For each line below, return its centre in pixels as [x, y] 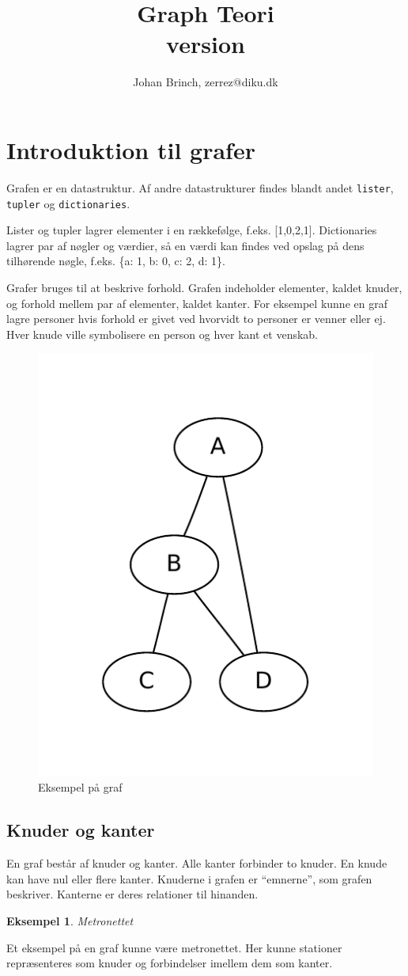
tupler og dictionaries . [68, 203]
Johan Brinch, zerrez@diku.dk [206, 82]
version [206, 44]
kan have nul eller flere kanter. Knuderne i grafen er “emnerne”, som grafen [189, 878]
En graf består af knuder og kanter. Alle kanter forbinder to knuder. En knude [197, 863]
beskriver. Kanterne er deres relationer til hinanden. [132, 894]
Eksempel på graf [80, 787]
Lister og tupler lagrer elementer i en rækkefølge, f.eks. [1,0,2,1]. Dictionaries [192, 230]
